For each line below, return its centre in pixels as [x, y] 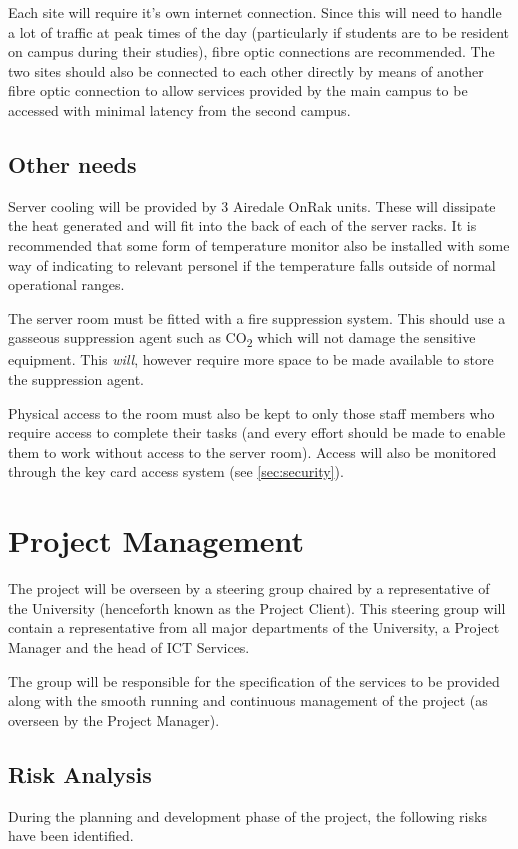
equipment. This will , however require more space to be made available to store [251, 359]
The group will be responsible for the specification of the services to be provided [254, 680]
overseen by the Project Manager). [114, 719]
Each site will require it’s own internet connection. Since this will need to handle [255, 12]
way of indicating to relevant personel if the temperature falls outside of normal [252, 264]
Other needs [72, 163]
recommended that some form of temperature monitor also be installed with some [259, 244]
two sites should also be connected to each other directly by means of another [246, 70]
